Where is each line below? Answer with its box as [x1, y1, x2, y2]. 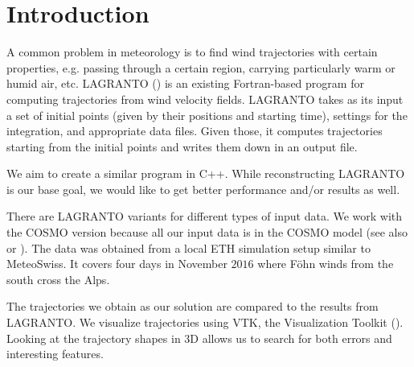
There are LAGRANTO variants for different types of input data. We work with [6, 208, 403, 225]
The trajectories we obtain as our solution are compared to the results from [6, 298, 379, 315]
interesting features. [6, 345, 104, 362]
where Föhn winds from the [257, 255, 394, 272]
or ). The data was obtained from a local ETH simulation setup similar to [6, 239, 371, 256]
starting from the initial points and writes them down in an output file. [6, 138, 358, 155]
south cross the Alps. [6, 270, 110, 287]
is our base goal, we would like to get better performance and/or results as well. [6, 180, 400, 197]
